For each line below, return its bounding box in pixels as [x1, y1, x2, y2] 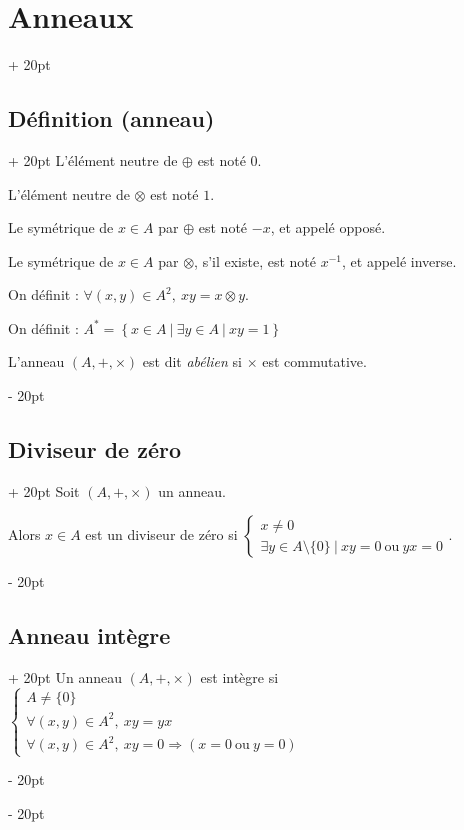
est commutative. [262, 351, 367, 372]
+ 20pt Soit [8, 480, 80, 501]
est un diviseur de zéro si [85, 524, 238, 545]
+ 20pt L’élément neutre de [8, 149, 178, 170]
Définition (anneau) [8, 103, 215, 134]
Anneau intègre [8, 620, 171, 651]
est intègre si [200, 667, 279, 688]
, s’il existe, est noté [194, 250, 317, 271]
